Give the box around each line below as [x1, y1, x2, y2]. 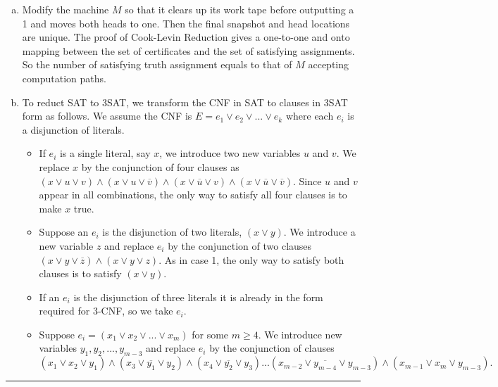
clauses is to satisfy [39, 266, 122, 281]
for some [192, 326, 229, 341]
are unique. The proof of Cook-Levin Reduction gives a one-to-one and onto [22, 30, 350, 44]
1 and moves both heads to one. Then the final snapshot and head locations [22, 15, 350, 30]
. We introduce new [258, 326, 342, 341]
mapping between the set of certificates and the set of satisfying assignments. [22, 43, 355, 58]
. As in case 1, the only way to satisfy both [158, 252, 344, 267]
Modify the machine [22, 2, 109, 16]
